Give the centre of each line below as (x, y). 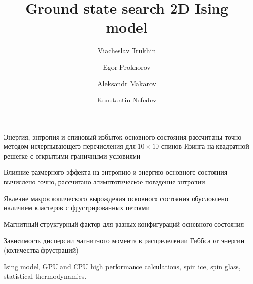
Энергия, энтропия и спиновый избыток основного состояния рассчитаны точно (123, 136)
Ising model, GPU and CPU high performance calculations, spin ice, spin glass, (122, 266)
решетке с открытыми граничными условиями (72, 155)
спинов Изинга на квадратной (205, 146)
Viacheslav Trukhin (127, 51)
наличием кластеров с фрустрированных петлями (77, 208)
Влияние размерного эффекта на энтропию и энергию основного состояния (116, 172)
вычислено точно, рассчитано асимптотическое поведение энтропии (105, 182)
